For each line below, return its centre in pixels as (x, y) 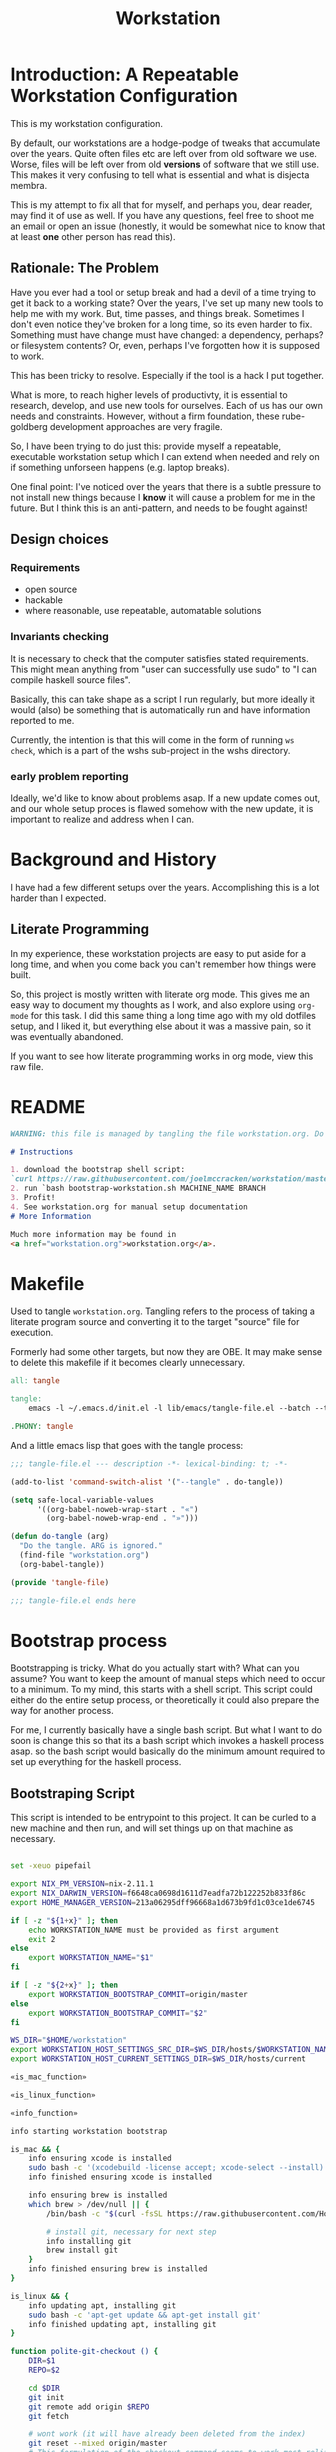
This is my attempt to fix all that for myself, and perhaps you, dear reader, (161, 204)
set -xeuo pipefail (51, 1866)
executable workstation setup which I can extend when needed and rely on (165, 456)
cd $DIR (44, 2388)
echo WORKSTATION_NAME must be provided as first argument (154, 1930)
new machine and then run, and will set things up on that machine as (152, 1828)
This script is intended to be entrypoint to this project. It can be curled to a (163, 1818)
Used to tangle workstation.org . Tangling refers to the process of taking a (162, 1311)
